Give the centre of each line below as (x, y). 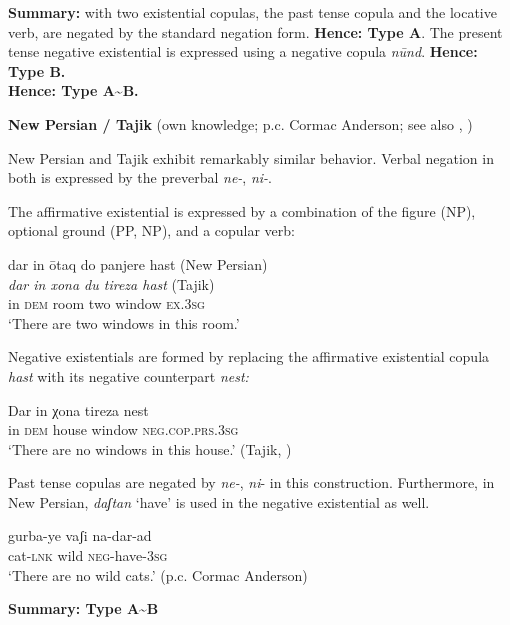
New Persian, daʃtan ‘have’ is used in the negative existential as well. (219, 501)
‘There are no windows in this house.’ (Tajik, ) (150, 448)
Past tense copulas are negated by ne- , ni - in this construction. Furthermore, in (251, 482)
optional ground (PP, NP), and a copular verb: (151, 230)
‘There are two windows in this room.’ (124, 322)
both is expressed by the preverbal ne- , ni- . (140, 177)
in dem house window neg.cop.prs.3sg (123, 429)
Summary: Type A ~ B (83, 608)
